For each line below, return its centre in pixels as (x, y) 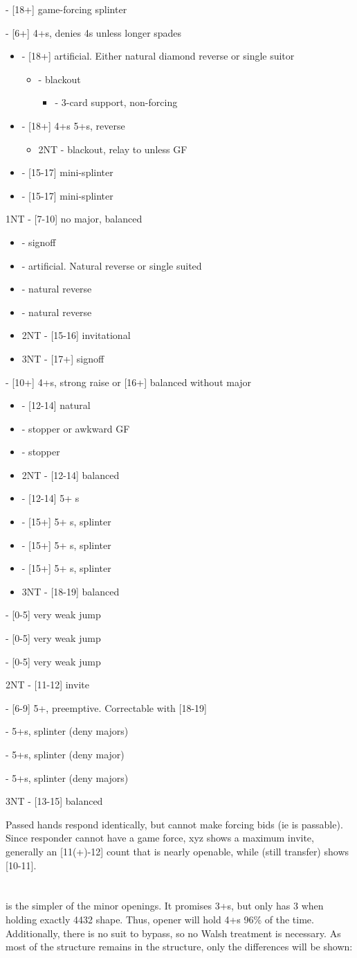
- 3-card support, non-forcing (116, 102)
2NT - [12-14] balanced (71, 474)
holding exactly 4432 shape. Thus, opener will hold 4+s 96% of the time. (160, 919)
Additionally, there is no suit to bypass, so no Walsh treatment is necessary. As (173, 933)
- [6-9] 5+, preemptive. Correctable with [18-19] (106, 707)
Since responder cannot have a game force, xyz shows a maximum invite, (160, 838)
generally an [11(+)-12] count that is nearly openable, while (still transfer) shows (177, 851)
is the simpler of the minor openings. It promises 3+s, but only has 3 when (165, 906)
